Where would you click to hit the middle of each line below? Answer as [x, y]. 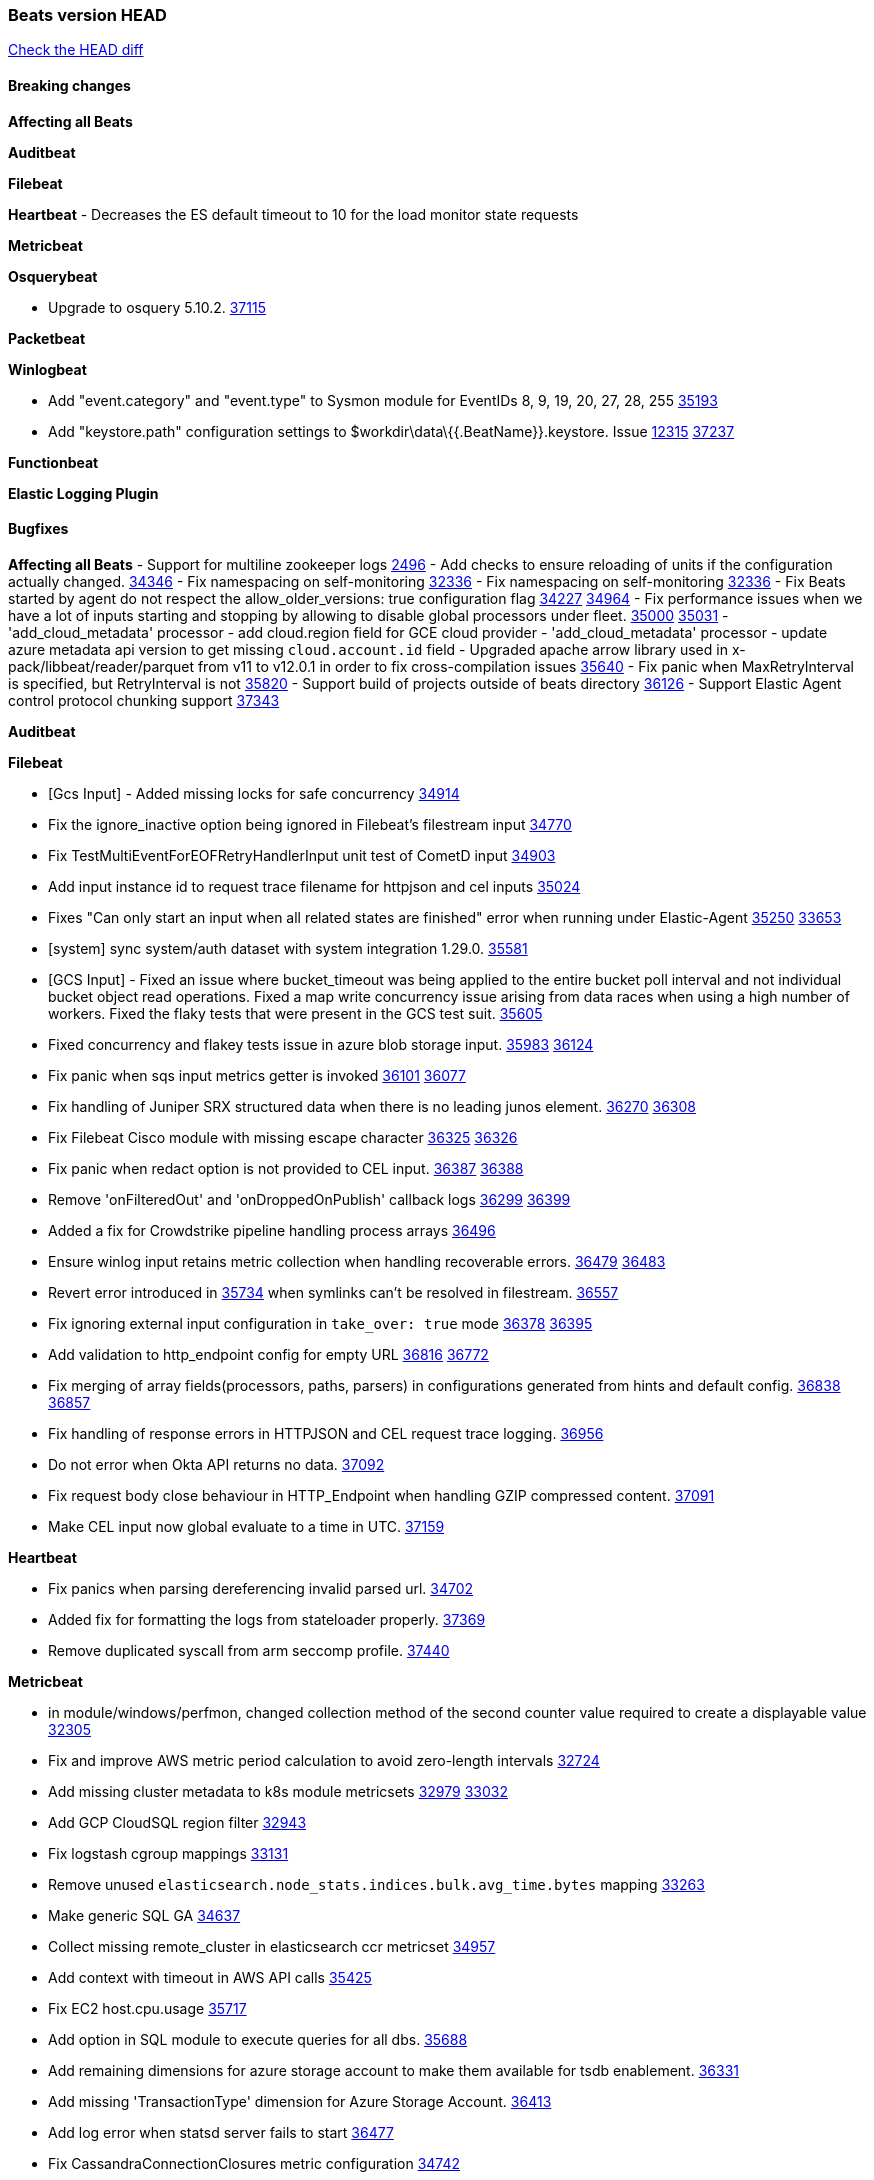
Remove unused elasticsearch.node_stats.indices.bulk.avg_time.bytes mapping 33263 [376, 1884]
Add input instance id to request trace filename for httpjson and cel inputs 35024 [314, 886]
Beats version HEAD [87, 15]
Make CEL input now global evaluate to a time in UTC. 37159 [246, 1526]
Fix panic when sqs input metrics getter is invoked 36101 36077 [257, 1075]
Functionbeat [53, 462]
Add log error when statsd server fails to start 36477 [221, 2132]
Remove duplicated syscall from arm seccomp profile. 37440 [249, 1650]
